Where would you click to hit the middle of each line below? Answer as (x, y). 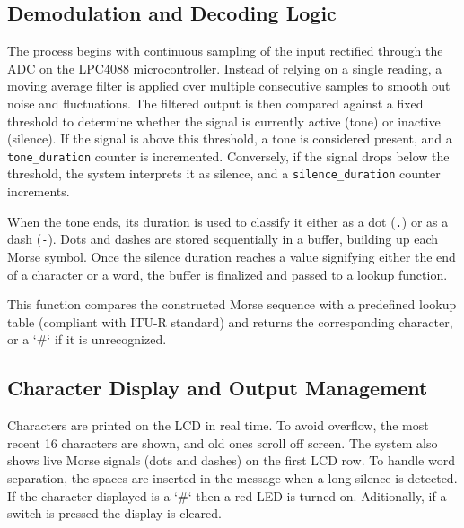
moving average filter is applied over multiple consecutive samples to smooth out (229, 86)
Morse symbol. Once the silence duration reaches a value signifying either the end (232, 256)
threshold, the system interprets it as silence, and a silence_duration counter (224, 173)
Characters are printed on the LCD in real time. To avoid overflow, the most (218, 425)
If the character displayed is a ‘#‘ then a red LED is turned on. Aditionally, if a (227, 495)
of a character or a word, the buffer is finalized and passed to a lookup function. (228, 274)
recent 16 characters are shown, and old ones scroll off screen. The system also (223, 442)
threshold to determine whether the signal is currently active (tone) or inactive (224, 121)
